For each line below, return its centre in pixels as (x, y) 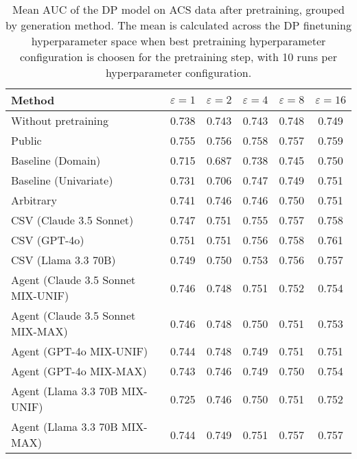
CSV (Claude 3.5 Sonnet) (72, 220)
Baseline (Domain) (56, 160)
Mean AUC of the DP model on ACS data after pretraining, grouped (178, 9)
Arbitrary (34, 200)
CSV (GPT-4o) (48, 240)
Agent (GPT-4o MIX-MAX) (79, 371)
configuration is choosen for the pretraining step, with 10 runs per (178, 57)
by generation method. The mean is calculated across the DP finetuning (178, 25)
